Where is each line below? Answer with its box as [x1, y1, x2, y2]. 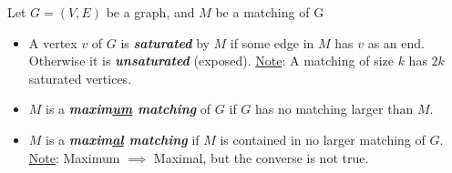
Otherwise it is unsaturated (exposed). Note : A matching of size [28, 51, 394, 70]
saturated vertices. [28, 68, 132, 87]
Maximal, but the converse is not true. [153, 148, 369, 167]
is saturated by [120, 33, 210, 52]
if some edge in [230, 33, 314, 52]
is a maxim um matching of [46, 99, 211, 118]
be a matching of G [215, 3, 324, 21]
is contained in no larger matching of [220, 129, 426, 148]
